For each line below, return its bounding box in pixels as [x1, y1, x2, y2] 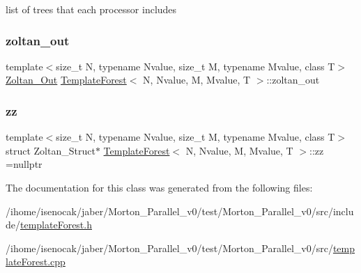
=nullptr [6, 157, 43, 171]
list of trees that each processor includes [6, 2, 177, 16]
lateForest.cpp [6, 254, 66, 269]
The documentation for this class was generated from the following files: [6, 180, 313, 194]
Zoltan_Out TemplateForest [6, 72, 127, 87]
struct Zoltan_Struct [6, 143, 95, 157]
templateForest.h [20, 217, 92, 232]
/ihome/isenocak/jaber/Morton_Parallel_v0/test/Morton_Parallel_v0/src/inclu [6, 203, 354, 218]
